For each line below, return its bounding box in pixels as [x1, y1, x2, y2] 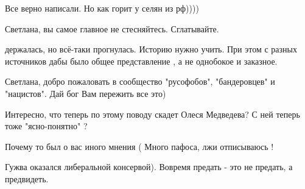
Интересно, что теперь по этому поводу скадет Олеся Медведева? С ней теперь [5, 107, 300, 120]
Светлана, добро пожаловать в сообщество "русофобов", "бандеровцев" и [5, 75, 275, 88]
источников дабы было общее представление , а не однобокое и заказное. [5, 54, 278, 67]
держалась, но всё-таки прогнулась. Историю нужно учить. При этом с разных [5, 43, 297, 55]
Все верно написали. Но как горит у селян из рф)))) [5, 2, 199, 14]
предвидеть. [5, 172, 49, 185]
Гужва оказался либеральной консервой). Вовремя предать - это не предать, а [5, 160, 293, 173]
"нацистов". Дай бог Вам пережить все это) [5, 87, 166, 99]
